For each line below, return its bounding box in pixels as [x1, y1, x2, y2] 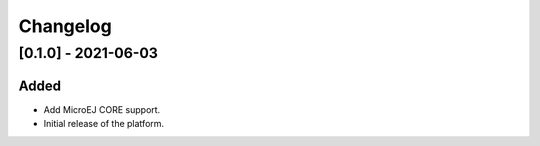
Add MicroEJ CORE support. [43, 103, 161, 115]
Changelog [18, 15, 112, 37]
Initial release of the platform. [43, 118, 165, 130]
